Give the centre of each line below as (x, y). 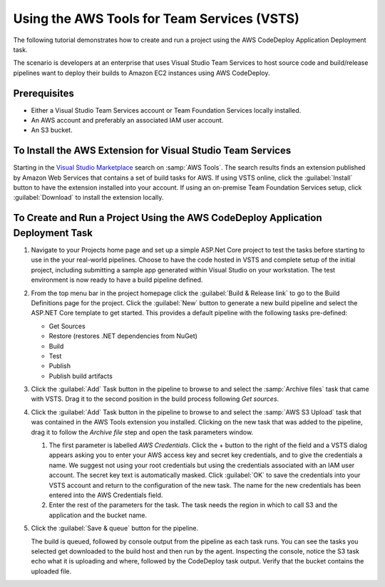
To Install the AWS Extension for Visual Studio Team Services (152, 151)
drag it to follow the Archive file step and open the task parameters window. (142, 432)
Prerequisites (43, 93)
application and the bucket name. (98, 515)
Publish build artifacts (81, 376)
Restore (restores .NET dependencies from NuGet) (123, 336)
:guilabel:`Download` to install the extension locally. (88, 198)
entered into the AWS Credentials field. (106, 495)
